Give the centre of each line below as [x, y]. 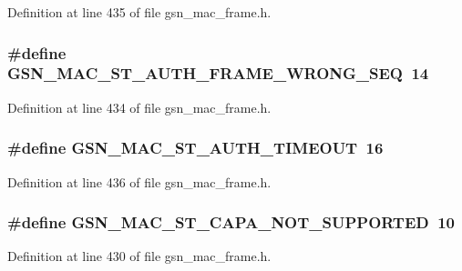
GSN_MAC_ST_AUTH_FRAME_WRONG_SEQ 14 [218, 73]
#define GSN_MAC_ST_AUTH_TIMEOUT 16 [195, 148]
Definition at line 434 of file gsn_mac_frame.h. [139, 107]
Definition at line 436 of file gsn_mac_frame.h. [139, 181]
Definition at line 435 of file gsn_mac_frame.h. [139, 12]
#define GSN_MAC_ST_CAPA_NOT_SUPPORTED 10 [231, 222]
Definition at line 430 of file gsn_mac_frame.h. [139, 256]
